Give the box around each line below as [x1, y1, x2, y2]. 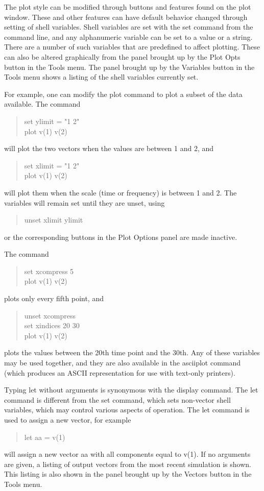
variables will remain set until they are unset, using [4, 197, 165, 208]
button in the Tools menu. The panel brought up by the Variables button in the [4, 61, 255, 72]
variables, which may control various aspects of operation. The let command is [4, 404, 250, 415]
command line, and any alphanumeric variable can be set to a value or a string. [4, 31, 253, 42]
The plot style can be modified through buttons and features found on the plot [4, 2, 251, 12]
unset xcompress [24, 310, 76, 321]
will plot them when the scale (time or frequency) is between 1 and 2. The [4, 187, 237, 198]
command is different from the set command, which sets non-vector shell [4, 394, 231, 405]
